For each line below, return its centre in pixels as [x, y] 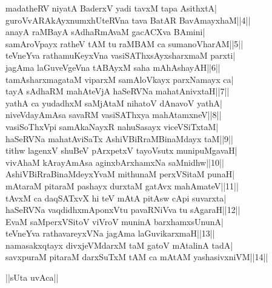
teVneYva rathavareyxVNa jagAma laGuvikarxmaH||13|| [110, 233]
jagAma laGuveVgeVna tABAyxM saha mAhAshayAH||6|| [113, 67]
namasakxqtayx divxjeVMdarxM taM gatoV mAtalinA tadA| [119, 245]
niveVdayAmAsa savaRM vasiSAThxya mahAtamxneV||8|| [114, 115]
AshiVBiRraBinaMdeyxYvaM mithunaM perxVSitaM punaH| [120, 174]
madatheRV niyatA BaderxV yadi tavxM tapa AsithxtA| [111, 8]
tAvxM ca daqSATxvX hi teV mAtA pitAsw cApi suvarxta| [116, 198]
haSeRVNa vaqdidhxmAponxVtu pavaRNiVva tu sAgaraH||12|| [123, 210]
